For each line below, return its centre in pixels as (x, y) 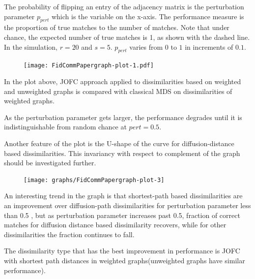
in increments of (209, 46)
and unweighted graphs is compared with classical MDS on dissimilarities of (118, 91)
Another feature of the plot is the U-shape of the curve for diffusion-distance (119, 143)
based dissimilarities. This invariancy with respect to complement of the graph (122, 153)
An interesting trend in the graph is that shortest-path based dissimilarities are (123, 196)
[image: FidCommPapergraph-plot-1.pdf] (89, 66)
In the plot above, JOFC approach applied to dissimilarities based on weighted (123, 81)
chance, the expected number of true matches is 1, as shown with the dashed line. (127, 37)
